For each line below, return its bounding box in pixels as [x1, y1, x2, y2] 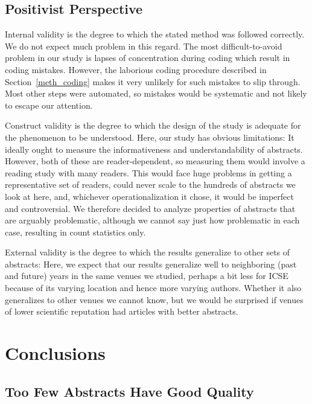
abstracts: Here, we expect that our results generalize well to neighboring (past [5, 257, 297, 270]
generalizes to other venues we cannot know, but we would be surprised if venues [5, 293, 304, 306]
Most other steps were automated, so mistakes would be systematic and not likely [5, 87, 307, 100]
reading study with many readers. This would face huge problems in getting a [5, 166, 292, 179]
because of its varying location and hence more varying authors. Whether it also [5, 281, 302, 294]
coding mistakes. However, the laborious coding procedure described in [5, 63, 267, 75]
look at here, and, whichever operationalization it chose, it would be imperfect [5, 190, 294, 202]
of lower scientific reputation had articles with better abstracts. [5, 305, 238, 318]
